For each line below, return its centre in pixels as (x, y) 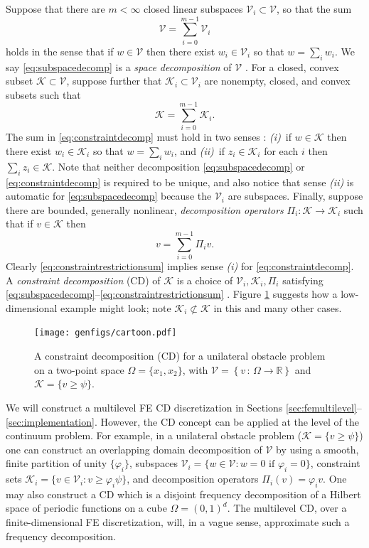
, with (195, 369)
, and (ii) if (199, 151)
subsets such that (43, 94)
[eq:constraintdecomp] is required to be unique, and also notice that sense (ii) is (180, 182)
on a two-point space (79, 369)
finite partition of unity (57, 463)
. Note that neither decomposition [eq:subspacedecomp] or (178, 166)
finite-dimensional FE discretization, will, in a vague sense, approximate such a (178, 522)
